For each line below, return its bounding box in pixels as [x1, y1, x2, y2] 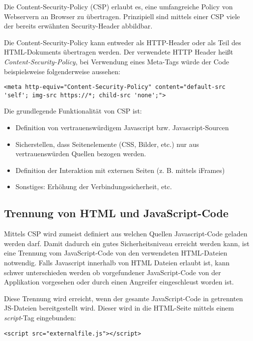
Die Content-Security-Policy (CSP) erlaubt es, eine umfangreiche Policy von [4, 1, 233, 11]
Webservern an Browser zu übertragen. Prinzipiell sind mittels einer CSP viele [4, 11, 240, 21]
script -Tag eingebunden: [4, 312, 76, 322]
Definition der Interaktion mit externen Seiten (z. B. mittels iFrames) [15, 165, 225, 175]
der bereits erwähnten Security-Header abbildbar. [4, 21, 153, 31]
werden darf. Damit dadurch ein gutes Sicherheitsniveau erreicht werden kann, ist [4, 238, 250, 248]
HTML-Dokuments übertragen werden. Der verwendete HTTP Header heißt [4, 47, 233, 57]
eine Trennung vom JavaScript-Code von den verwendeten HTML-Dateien [4, 248, 227, 258]
